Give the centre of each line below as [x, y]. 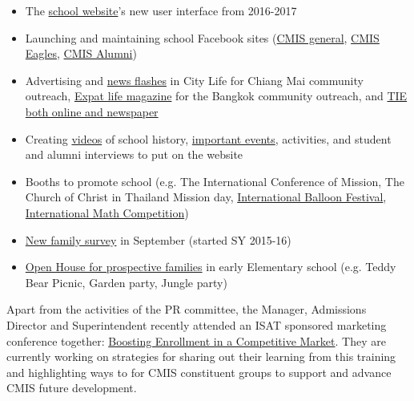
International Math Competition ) [107, 212]
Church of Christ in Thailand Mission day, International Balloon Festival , [206, 197]
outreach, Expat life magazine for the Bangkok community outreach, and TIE [216, 96]
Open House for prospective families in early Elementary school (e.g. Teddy [211, 267]
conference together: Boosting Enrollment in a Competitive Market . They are [196, 340]
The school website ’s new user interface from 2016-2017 [161, 10]
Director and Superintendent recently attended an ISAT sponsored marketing [197, 324]
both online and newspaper [92, 111]
